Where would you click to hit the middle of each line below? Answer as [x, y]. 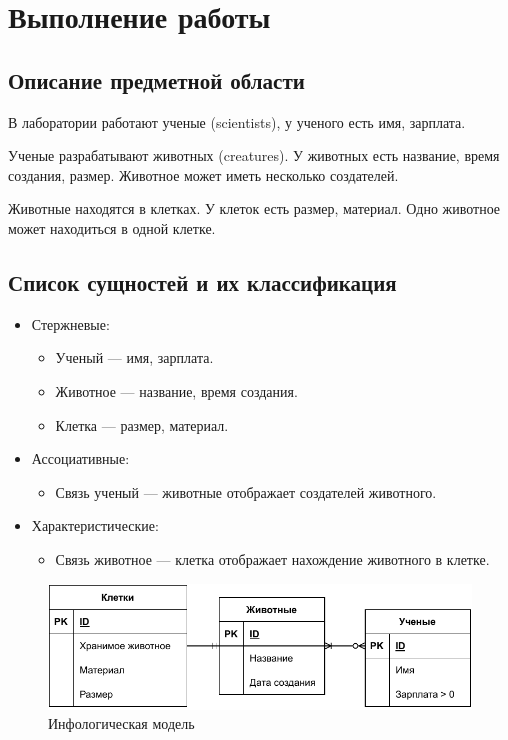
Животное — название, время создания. [176, 390]
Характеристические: [95, 525]
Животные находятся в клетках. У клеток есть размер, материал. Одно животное [254, 208]
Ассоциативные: [80, 458]
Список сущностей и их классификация [202, 281]
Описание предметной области [156, 79]
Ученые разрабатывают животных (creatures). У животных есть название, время [254, 155]
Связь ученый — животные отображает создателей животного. [246, 491]
